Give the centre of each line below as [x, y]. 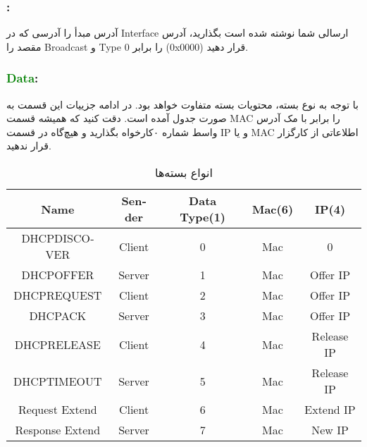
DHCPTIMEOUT [58, 381]
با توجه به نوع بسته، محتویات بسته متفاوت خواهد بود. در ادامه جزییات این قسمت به [182, 104]
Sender [134, 209]
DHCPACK [58, 316]
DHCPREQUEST [58, 295]
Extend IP [330, 409]
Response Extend [58, 430]
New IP [330, 430]
